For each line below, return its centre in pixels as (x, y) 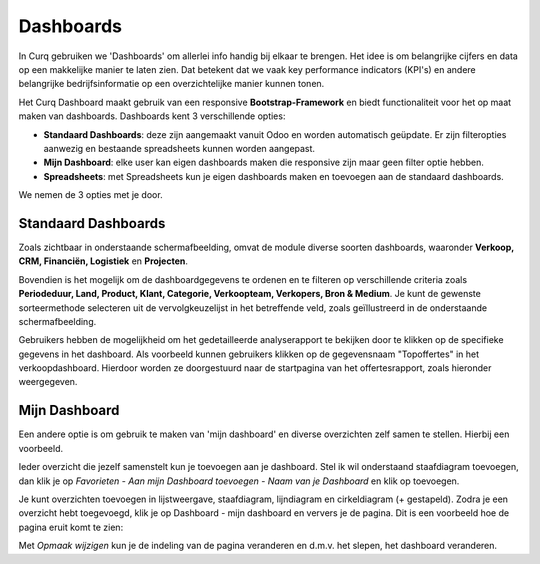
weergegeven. (48, 382)
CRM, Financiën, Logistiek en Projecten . (103, 261)
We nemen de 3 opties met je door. (91, 195)
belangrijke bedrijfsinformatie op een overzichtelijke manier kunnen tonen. (171, 84)
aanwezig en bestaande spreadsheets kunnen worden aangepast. (179, 148)
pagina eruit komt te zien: (71, 527)
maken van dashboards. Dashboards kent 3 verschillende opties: (152, 116)
